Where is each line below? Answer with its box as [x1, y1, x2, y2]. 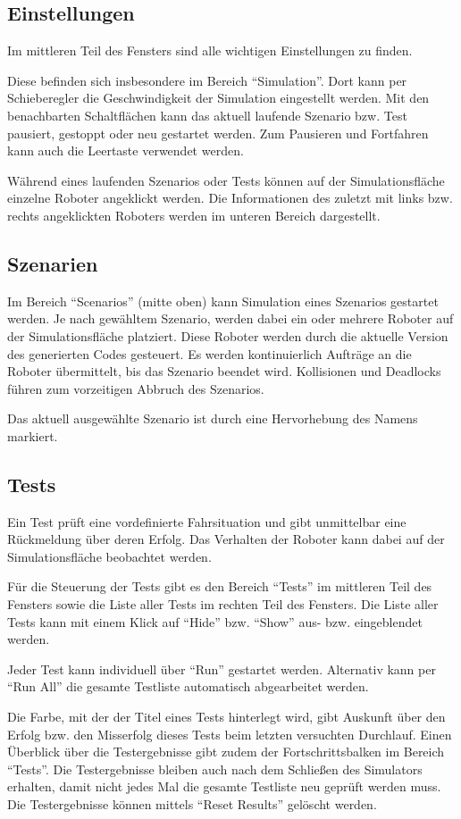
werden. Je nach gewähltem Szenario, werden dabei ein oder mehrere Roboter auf [7, 309, 454, 328]
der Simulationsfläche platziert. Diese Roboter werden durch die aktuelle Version [7, 326, 448, 345]
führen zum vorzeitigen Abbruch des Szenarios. [7, 379, 264, 397]
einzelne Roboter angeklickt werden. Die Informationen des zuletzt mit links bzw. [7, 188, 453, 207]
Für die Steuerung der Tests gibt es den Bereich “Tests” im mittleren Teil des [7, 577, 432, 596]
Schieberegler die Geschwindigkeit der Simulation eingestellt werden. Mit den [7, 88, 430, 107]
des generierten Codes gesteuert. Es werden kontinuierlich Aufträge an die [7, 344, 412, 363]
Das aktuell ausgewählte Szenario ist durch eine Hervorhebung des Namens [7, 409, 418, 428]
